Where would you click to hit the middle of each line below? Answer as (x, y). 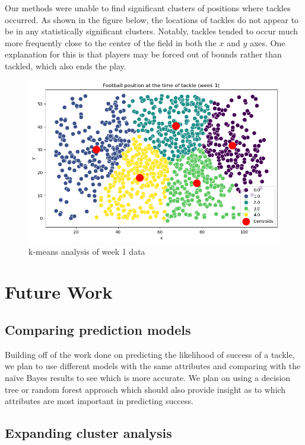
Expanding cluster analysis (88, 433)
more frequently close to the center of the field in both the (111, 42)
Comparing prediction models (98, 329)
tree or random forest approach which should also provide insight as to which (145, 389)
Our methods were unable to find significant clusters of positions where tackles (148, 8)
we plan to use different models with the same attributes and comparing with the (153, 366)
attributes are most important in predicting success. (99, 401)
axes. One (267, 42)
